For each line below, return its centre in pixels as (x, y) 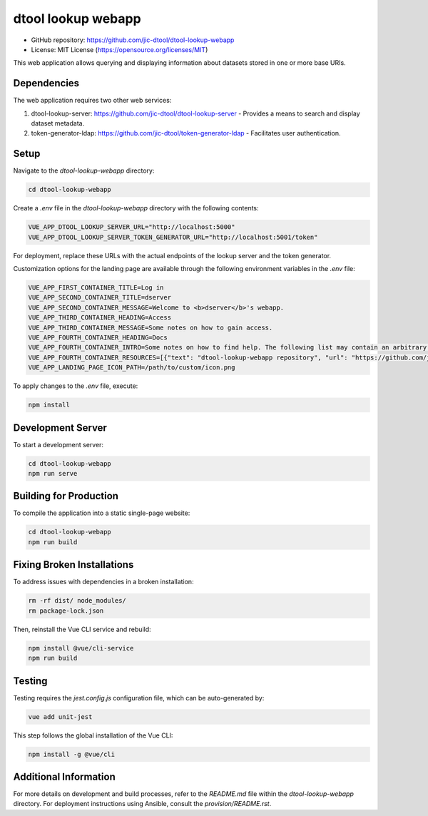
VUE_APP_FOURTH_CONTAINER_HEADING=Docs (98, 337)
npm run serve (53, 473)
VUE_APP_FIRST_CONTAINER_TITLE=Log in (96, 288)
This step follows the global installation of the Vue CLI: (93, 735)
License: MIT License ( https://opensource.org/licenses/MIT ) (119, 49)
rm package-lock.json (66, 611)
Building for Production (66, 496)
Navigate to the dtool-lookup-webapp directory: (84, 170)
